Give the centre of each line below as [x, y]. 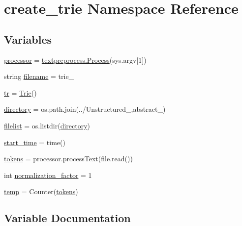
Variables [28, 39]
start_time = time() [35, 142]
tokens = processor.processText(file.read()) [68, 159]
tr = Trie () [20, 92]
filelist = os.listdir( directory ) [47, 125]
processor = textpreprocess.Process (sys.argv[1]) [75, 60]
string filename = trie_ [39, 76]
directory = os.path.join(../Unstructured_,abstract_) [85, 109]
